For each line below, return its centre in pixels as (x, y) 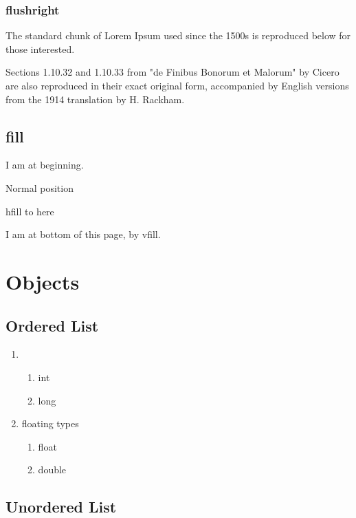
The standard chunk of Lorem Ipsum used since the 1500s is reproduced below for (178, 35)
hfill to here (30, 211)
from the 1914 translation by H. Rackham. (95, 99)
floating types (50, 423)
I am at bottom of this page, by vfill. (83, 234)
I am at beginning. (45, 165)
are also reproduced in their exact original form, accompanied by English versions (177, 85)
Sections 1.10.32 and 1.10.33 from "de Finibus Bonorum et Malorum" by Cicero (173, 72)
